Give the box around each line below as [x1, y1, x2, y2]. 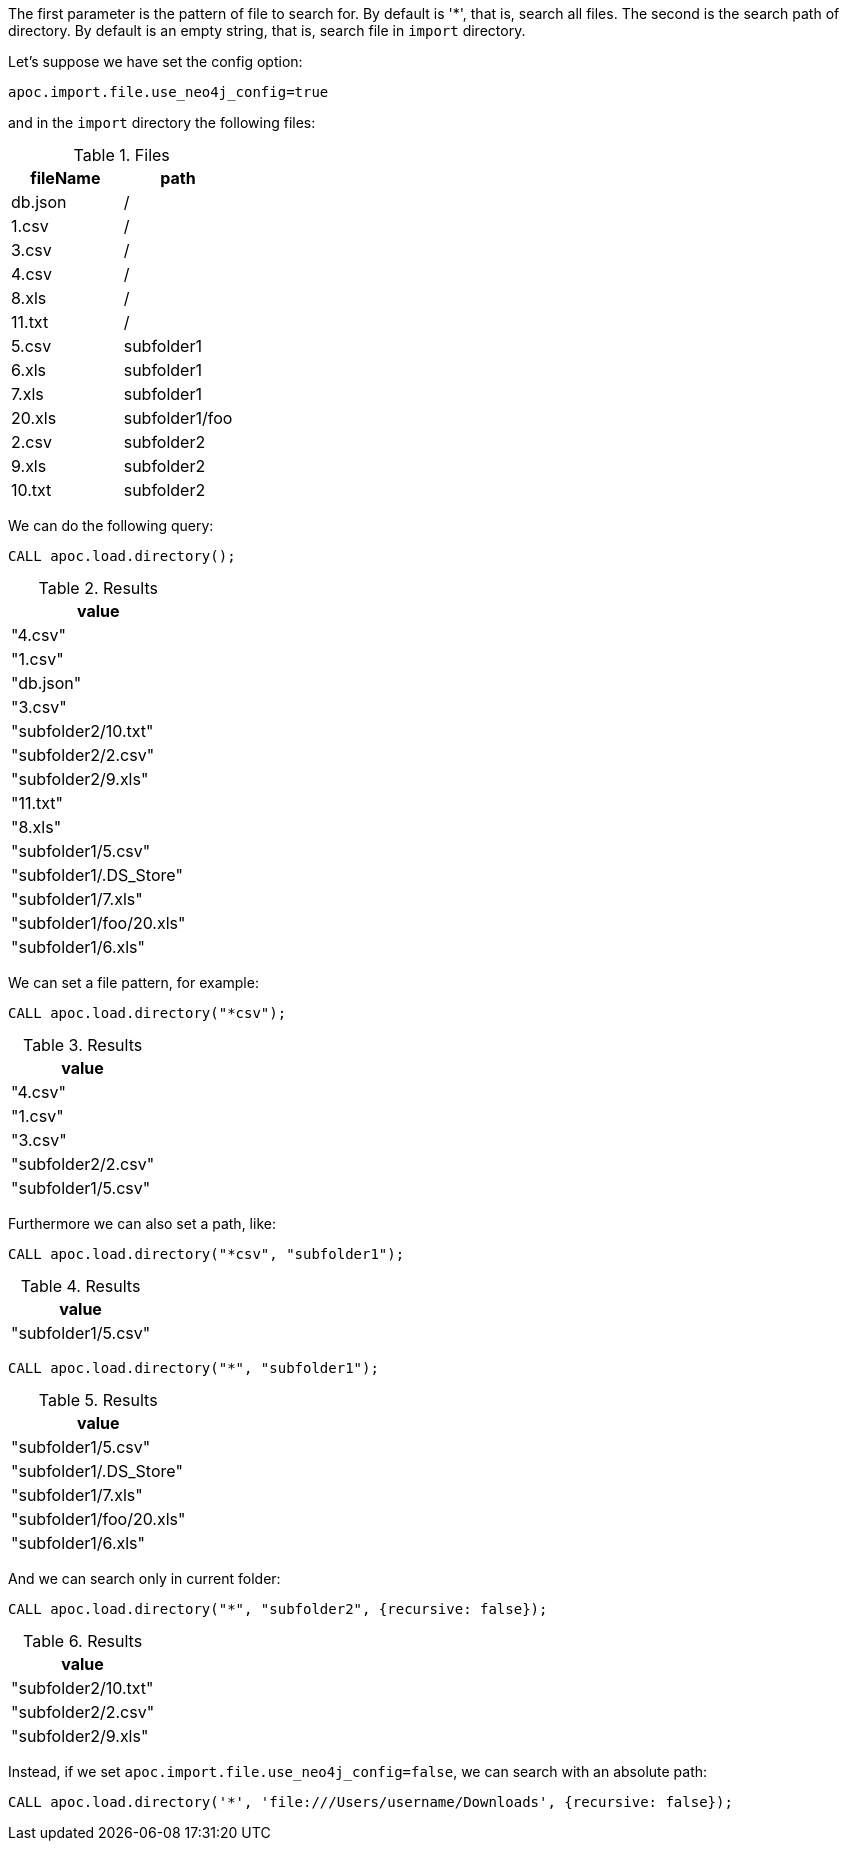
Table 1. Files [73, 145, 170, 165]
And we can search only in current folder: [8, 1570, 281, 1587]
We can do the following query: [8, 517, 214, 534]
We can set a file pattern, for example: [8, 974, 259, 991]
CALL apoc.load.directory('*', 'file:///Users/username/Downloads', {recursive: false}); [8, 1794, 733, 1810]
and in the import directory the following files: [8, 114, 316, 131]
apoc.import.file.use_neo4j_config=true [8, 84, 329, 100]
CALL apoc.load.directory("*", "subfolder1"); [8, 1360, 379, 1376]
